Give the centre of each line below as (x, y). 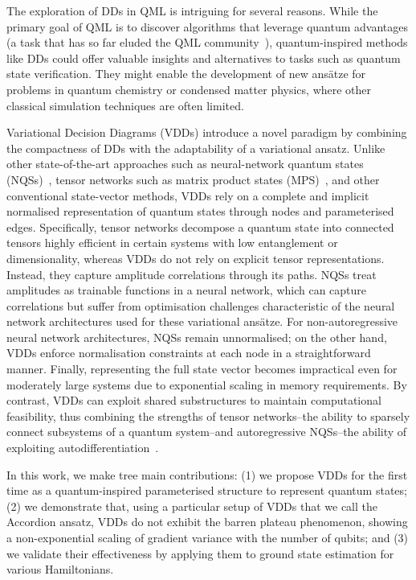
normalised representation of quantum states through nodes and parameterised (200, 211)
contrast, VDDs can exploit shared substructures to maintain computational (194, 400)
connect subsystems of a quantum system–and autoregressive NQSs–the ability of (207, 432)
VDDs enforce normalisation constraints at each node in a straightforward (189, 353)
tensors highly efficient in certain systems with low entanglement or (172, 243)
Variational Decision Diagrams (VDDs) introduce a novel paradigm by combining (207, 132)
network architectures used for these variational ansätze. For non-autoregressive (202, 321)
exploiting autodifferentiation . (83, 448)
